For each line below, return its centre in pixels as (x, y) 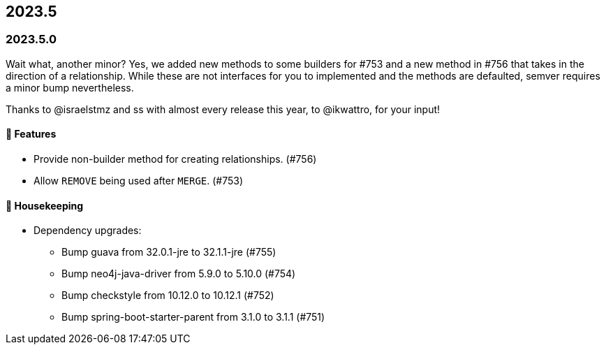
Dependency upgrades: (88, 231)
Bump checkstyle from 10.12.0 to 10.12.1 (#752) (168, 296)
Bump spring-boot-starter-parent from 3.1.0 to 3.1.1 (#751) (193, 317)
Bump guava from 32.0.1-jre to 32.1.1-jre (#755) (169, 252)
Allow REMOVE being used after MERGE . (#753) (139, 181)
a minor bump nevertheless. (70, 87)
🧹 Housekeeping (45, 205)
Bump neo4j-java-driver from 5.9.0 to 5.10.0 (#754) (179, 274)
